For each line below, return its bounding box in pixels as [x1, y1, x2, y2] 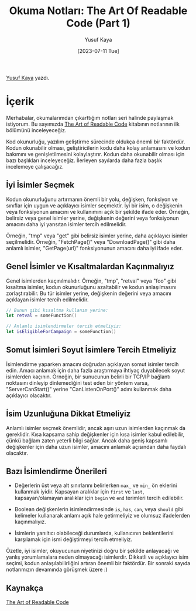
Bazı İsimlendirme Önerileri [6, 466, 107, 476]
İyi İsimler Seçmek [6, 180, 75, 190]
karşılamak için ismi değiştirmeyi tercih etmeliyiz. [14, 536, 133, 543]
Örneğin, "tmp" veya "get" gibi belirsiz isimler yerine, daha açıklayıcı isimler [6, 232, 188, 239]
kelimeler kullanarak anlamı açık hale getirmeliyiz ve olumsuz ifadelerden [14, 512, 190, 519]
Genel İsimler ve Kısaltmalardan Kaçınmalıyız [6, 261, 174, 271]
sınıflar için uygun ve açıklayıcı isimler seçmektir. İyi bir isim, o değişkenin [6, 202, 183, 209]
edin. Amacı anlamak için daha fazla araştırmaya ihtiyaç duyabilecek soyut [6, 367, 185, 374]
